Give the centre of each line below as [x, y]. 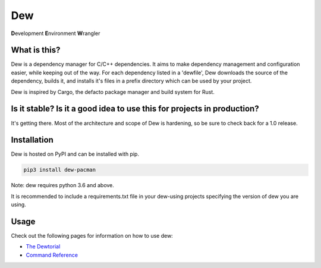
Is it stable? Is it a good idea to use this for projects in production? [135, 109]
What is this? [36, 50]
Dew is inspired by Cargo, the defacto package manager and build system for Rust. [113, 92]
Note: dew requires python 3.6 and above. [62, 185]
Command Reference [52, 255]
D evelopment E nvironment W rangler [56, 33]
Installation [32, 140]
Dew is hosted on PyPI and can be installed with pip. [75, 154]
